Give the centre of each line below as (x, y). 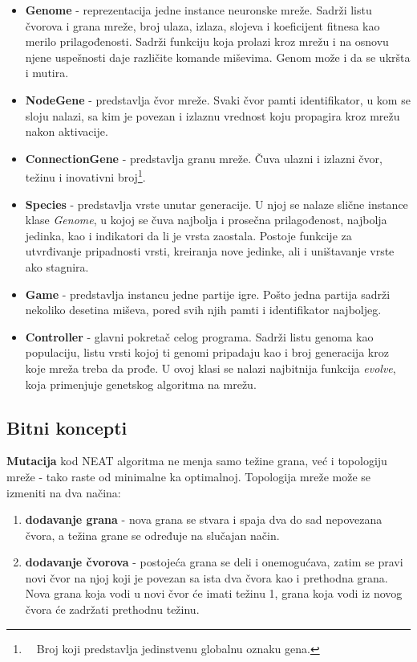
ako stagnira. (57, 266)
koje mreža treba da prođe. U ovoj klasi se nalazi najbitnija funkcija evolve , (211, 368)
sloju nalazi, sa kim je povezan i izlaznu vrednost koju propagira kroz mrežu (213, 115)
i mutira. (47, 73)
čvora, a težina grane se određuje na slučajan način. (152, 535)
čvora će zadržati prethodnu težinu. (112, 609)
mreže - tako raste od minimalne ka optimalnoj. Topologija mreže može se (189, 476)
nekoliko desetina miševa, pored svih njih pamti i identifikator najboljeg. (203, 310)
